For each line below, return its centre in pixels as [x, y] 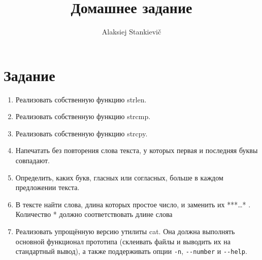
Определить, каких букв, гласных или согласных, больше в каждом [119, 177]
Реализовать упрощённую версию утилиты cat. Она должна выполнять [125, 231]
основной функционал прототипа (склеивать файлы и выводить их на [123, 241]
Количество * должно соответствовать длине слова [94, 214]
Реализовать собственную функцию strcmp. [83, 116]
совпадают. [32, 160]
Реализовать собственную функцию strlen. [81, 99]
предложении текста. [47, 187]
